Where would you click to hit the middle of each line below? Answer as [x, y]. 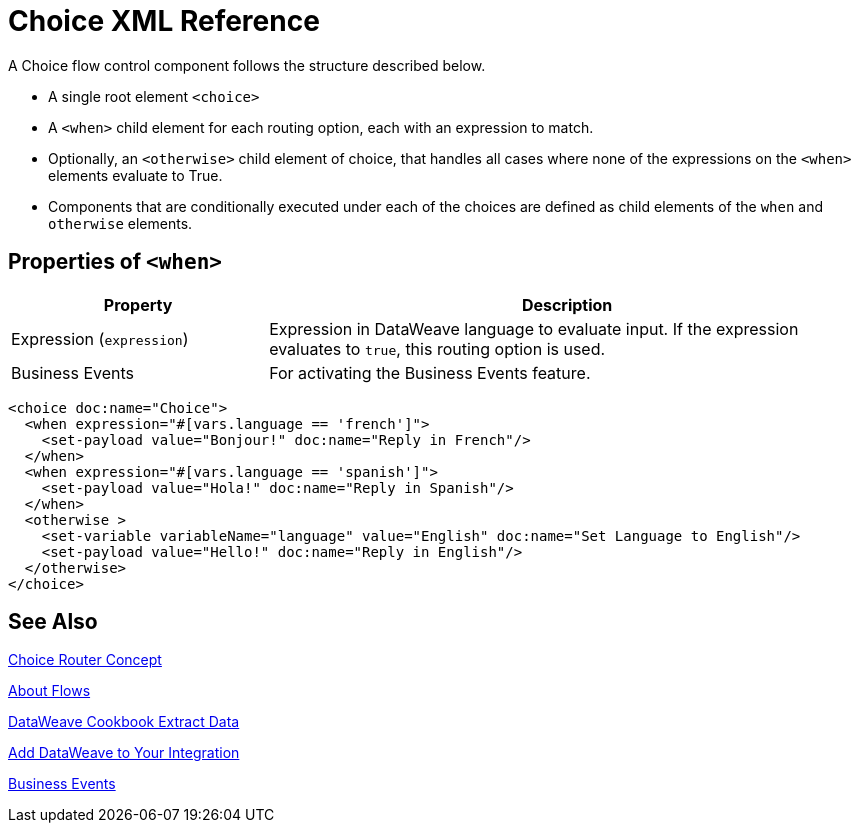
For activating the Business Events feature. [430, 372]
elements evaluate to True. [135, 175]
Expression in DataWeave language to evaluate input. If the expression [534, 328]
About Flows [49, 691]
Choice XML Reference [164, 21]
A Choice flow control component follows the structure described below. [247, 65]
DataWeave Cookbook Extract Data [124, 722]
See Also [53, 622]
